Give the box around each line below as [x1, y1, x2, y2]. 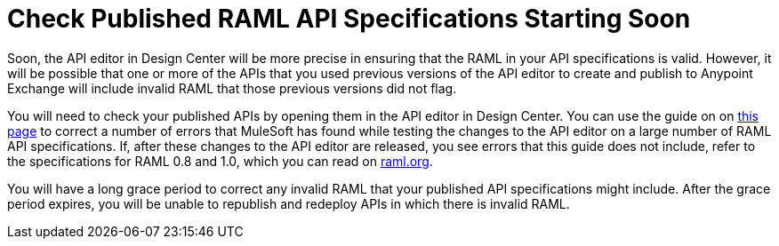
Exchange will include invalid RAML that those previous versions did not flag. [7, 80, 457, 96]
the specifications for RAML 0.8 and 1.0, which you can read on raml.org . [7, 153, 433, 169]
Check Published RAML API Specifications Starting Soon [7, 4, 691, 34]
